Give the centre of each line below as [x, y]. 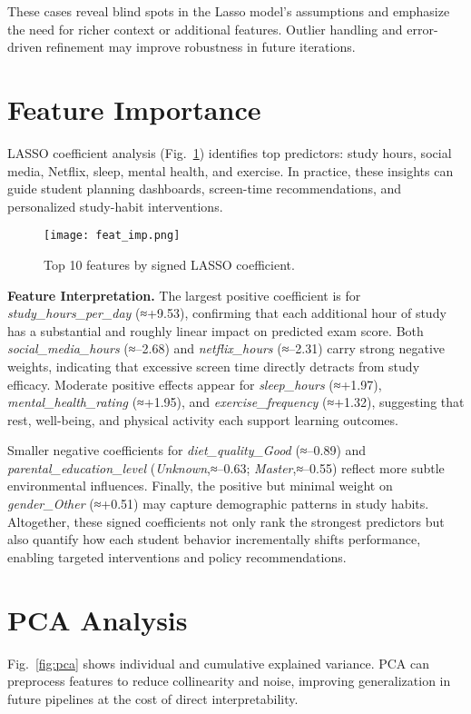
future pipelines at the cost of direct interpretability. [153, 698]
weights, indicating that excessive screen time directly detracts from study [214, 366]
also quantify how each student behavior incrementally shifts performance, [214, 539]
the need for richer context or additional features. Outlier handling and [205, 29]
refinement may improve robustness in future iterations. [201, 47]
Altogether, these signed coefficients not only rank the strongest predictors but [226, 521]
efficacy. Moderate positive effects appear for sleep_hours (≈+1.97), [195, 384]
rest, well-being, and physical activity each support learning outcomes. [203, 419]
